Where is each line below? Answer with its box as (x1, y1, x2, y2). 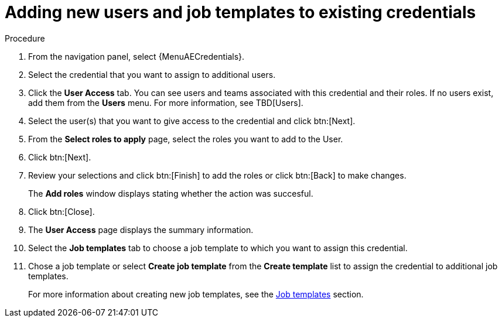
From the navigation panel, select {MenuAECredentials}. (28, 51, 245, 61)
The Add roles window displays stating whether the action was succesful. (28, 188, 313, 198)
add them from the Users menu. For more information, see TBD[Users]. (28, 97, 303, 108)
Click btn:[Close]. (28, 206, 95, 217)
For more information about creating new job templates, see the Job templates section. (28, 289, 364, 299)
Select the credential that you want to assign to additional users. (28, 69, 276, 80)
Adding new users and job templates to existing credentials (5, 2, 476, 22)
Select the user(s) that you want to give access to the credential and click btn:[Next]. (28, 115, 356, 126)
